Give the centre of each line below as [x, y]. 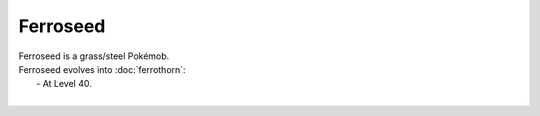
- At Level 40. [64, 84]
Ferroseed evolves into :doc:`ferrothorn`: [102, 69]
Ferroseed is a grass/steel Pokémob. [94, 56]
